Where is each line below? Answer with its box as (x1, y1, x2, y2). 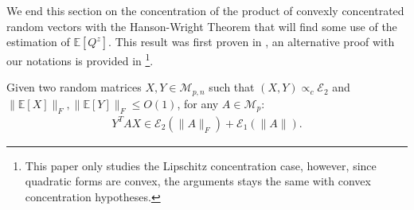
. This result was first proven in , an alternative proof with (108, 33, 395, 50)
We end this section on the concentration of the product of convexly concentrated (6, 2, 404, 18)
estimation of (6, 33, 70, 50)
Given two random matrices (6, 79, 142, 95)
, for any (177, 95, 219, 111)
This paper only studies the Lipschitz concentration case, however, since (25, 157, 377, 173)
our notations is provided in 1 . (6, 50, 154, 68)
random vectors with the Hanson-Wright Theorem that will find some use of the (6, 17, 397, 34)
